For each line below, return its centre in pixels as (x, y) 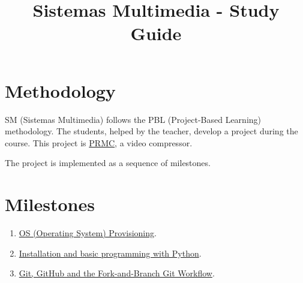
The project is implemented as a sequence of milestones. (108, 163)
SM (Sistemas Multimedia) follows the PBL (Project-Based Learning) (133, 119)
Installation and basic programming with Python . (110, 253)
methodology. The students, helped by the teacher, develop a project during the (151, 131)
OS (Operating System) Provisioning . (88, 233)
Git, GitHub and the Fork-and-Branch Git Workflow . (117, 273)
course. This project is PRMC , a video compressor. (99, 142)
